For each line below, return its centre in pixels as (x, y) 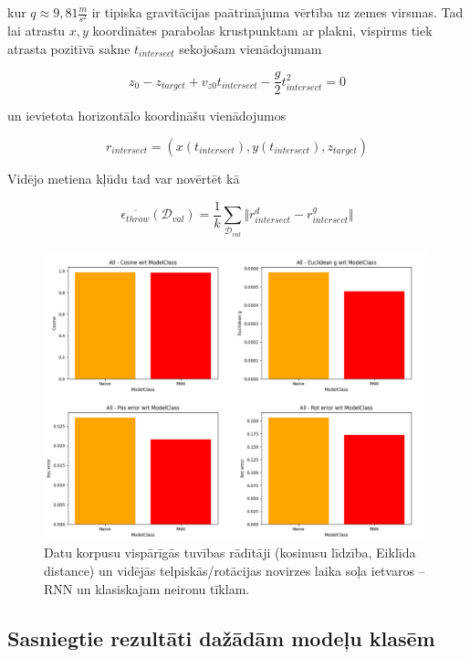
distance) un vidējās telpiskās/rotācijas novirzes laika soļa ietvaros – (235, 570)
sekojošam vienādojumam (251, 48)
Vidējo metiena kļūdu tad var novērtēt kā (124, 178)
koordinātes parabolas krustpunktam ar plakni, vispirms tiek (262, 31)
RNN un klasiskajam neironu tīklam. (147, 588)
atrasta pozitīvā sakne (69, 48)
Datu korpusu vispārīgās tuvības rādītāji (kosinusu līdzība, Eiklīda (230, 553)
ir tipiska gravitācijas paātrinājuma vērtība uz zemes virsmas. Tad (277, 12)
